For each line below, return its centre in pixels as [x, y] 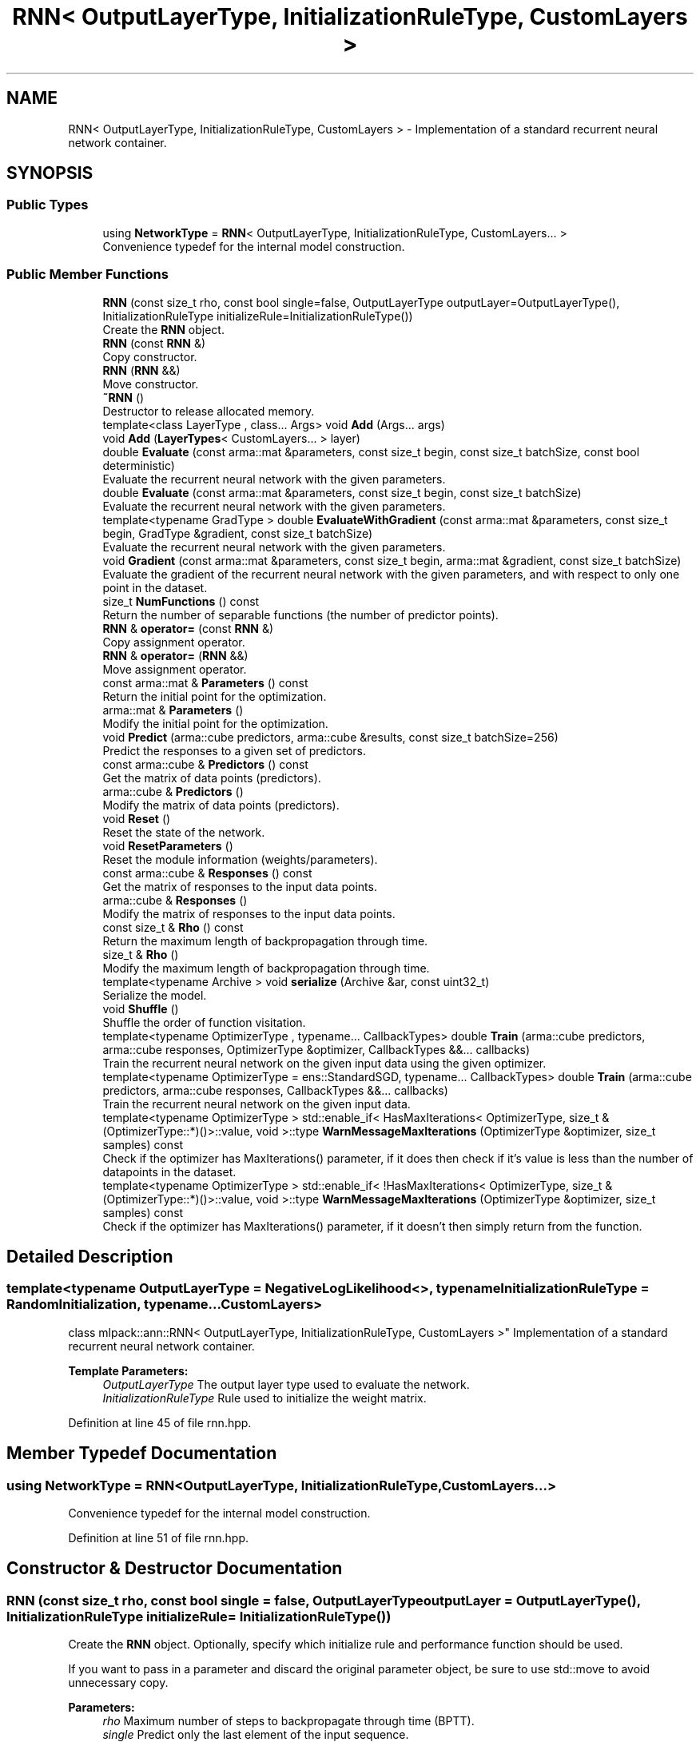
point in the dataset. [155, 587]
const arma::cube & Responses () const [207, 873]
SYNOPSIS [50, 173]
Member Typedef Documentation [142, 1454]
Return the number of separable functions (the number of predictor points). [300, 614]
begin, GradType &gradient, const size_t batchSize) [238, 533]
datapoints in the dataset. [169, 1171]
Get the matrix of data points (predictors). [212, 778]
